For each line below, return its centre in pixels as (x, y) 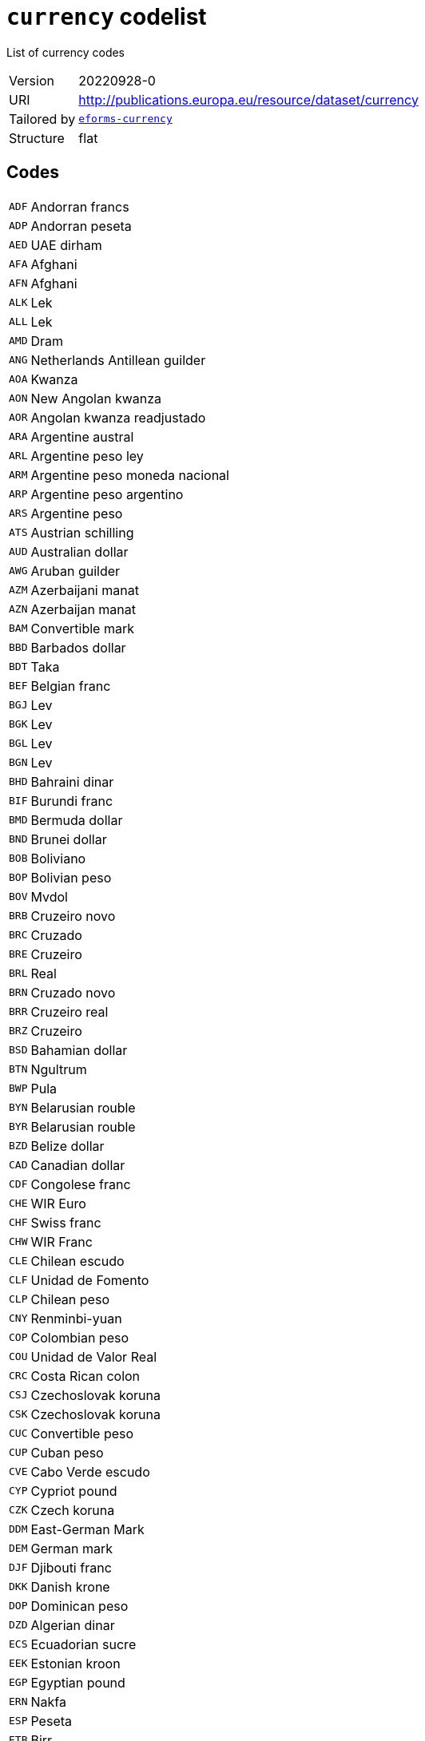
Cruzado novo (73, 992)
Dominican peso (79, 1606)
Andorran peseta (81, 226)
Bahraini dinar (72, 781)
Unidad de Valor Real (94, 1356)
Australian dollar (79, 551)
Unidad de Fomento (90, 1280)
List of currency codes (66, 52)
